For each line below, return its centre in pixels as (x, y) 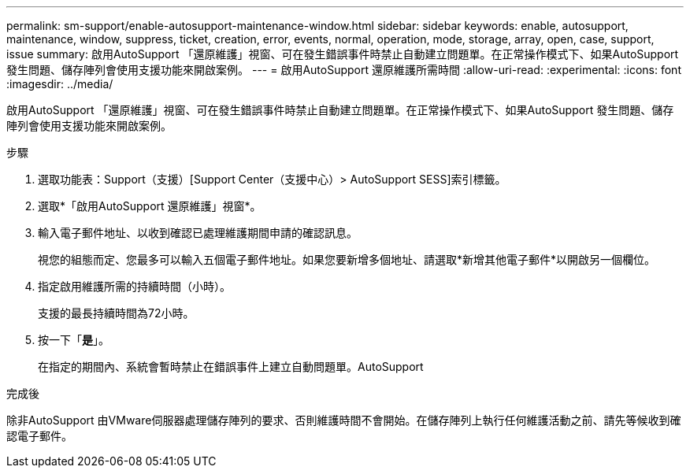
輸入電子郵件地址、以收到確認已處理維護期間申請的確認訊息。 (198, 233)
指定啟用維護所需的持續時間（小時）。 (134, 286)
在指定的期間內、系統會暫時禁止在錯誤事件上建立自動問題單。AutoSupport (231, 367)
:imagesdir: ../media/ (60, 84)
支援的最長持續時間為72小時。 (116, 313)
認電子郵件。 (39, 436)
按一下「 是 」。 (74, 340)
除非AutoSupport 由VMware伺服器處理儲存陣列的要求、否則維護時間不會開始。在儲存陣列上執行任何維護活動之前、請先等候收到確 (344, 420)
